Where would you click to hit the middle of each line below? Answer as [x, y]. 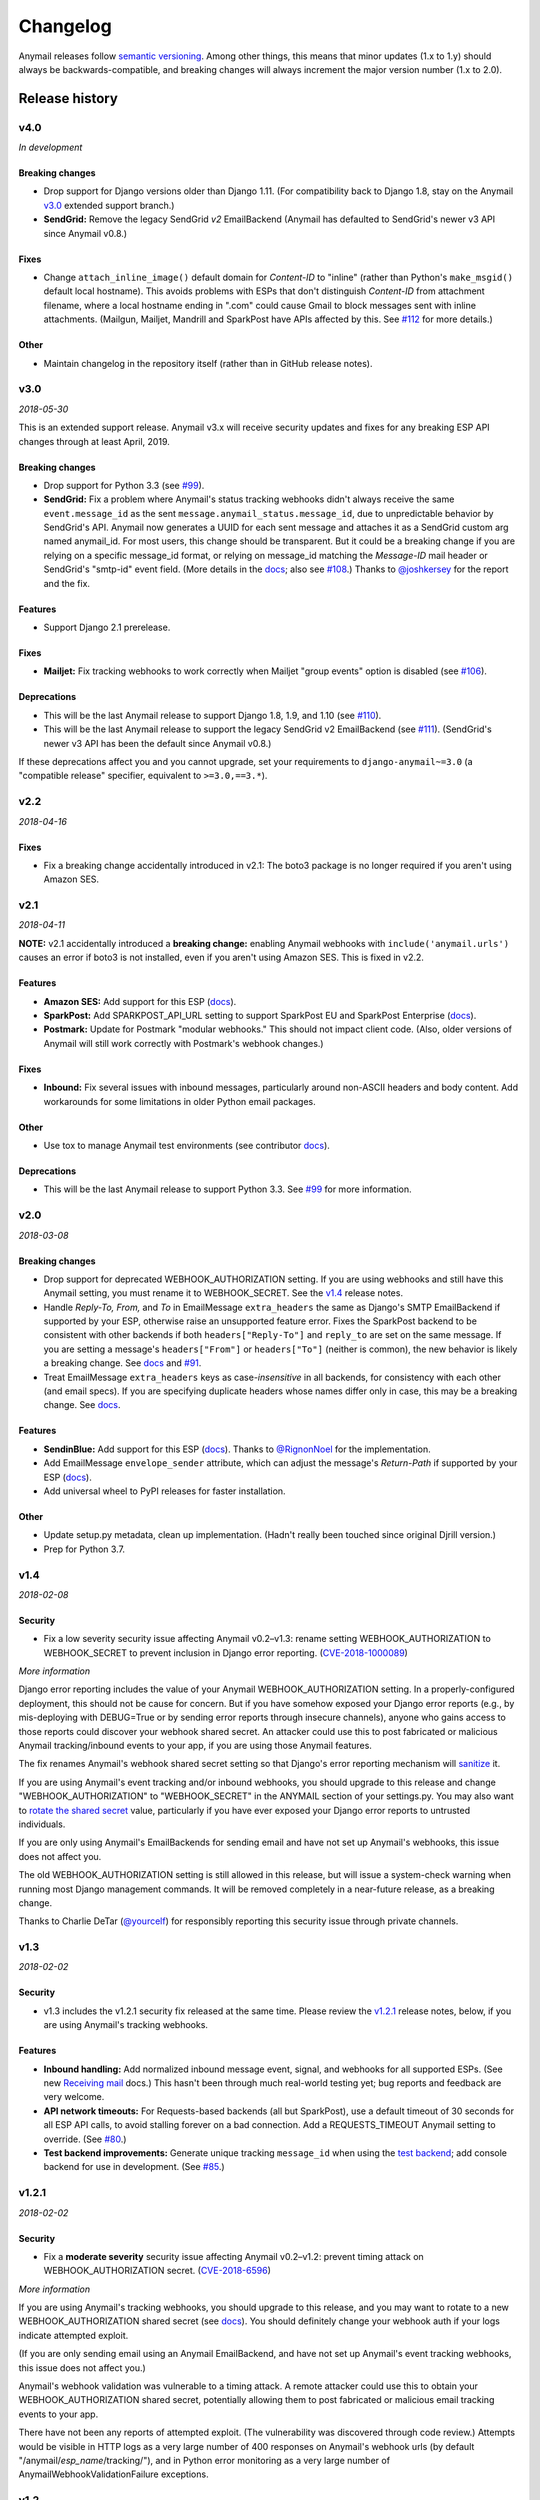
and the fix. [66, 583]
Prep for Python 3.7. [84, 1549]
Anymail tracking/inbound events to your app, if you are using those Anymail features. [195, 1746]
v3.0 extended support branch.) [109, 205]
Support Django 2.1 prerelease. [107, 627]
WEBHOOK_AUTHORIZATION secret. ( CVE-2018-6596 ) [157, 2271]
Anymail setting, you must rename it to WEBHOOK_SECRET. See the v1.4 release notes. [223, 1293]
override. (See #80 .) [85, 2139]
